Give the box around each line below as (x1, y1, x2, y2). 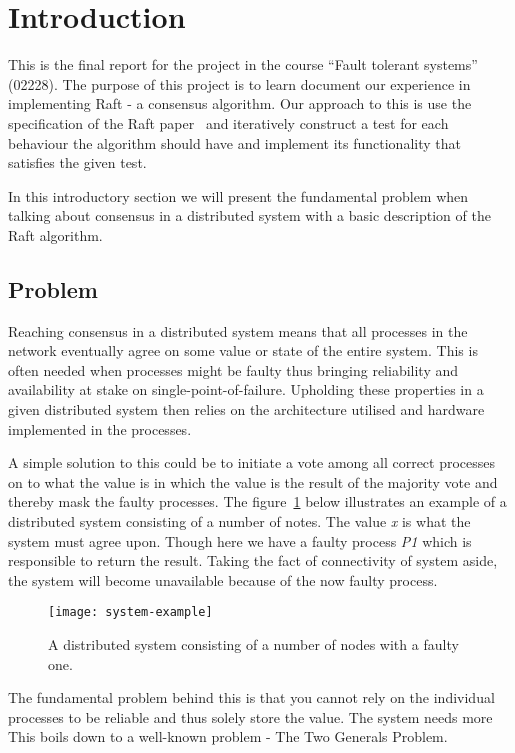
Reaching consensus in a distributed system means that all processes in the (8, 320, 468, 341)
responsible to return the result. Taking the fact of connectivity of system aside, (8, 550, 498, 571)
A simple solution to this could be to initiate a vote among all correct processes (8, 452, 496, 473)
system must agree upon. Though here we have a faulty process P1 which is (8, 530, 472, 551)
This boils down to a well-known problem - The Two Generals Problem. (8, 726, 448, 747)
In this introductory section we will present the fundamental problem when (8, 185, 469, 206)
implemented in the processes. (8, 418, 192, 439)
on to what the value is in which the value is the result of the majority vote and (8, 471, 498, 492)
